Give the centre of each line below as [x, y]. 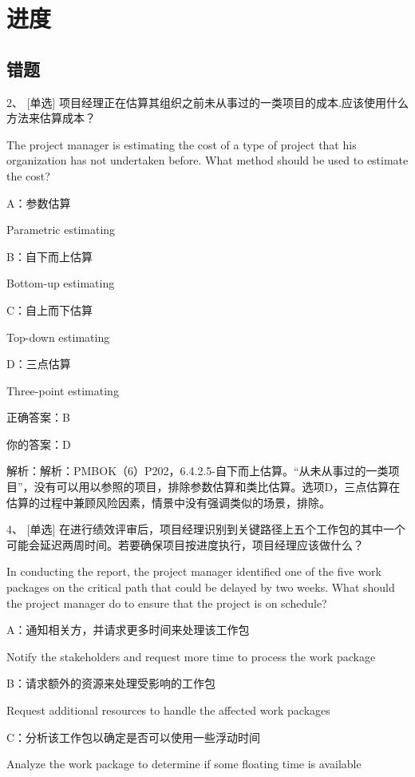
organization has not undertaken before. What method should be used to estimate [207, 160]
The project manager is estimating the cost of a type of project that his [182, 144]
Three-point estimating [63, 390]
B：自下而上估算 [49, 256]
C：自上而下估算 [50, 309]
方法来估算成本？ [51, 118]
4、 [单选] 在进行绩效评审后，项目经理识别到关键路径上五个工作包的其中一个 [206, 529]
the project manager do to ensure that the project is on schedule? [167, 603]
